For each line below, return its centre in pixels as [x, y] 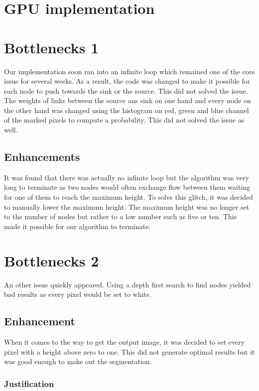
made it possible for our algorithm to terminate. [77, 226]
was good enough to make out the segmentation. [78, 361]
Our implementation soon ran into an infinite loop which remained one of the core [129, 71]
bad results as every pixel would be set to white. [78, 294]
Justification [29, 383]
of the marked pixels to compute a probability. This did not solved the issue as [124, 120]
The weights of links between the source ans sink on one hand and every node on [128, 100]
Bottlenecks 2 [52, 260]
